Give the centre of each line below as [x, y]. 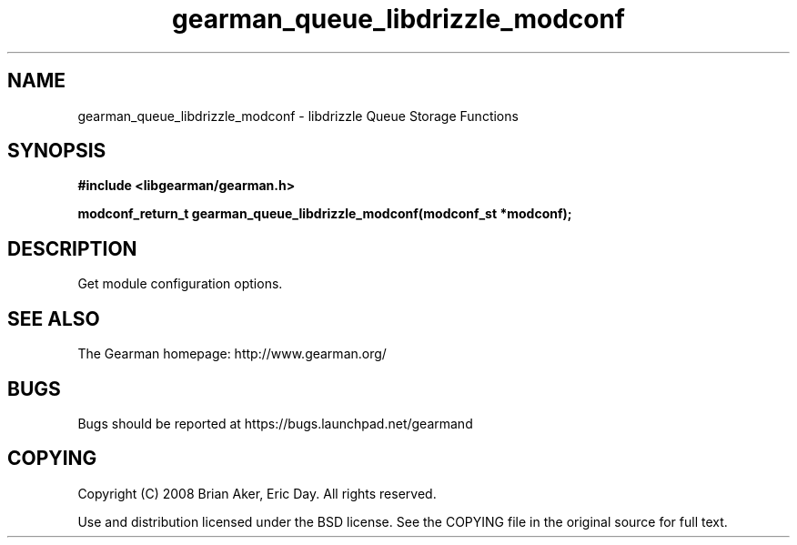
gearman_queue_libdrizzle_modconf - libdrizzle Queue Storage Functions [298, 116]
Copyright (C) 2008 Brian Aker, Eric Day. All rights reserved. [257, 493]
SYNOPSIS [57, 151]
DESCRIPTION [72, 248]
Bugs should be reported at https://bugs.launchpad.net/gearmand [275, 423]
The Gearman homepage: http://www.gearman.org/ [232, 354]
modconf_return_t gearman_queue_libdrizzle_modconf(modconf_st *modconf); [325, 214]
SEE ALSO [54, 318]
